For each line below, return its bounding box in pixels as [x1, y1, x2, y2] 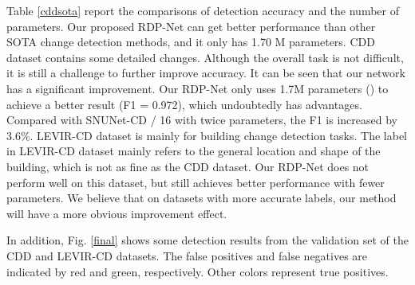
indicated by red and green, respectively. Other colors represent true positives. [6, 263, 389, 279]
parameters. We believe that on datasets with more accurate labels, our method [6, 189, 397, 206]
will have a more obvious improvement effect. [6, 205, 227, 221]
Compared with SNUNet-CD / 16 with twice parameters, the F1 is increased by [6, 111, 397, 128]
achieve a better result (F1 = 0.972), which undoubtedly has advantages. [6, 96, 362, 112]
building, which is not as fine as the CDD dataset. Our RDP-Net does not [6, 158, 370, 174]
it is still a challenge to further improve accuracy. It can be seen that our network [6, 64, 405, 81]
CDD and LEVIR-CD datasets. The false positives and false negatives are [6, 247, 368, 264]
